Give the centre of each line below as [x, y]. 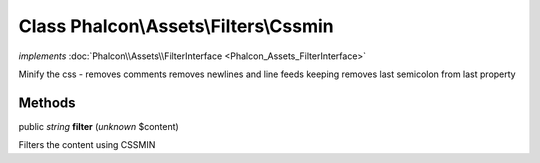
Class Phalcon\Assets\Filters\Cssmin [176, 26]
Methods [47, 102]
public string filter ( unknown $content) [98, 126]
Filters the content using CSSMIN [87, 145]
